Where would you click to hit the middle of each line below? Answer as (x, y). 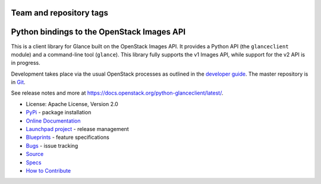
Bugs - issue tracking (52, 145)
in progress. (26, 63)
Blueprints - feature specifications (67, 138)
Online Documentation (53, 121)
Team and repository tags (59, 13)
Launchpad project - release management (77, 129)
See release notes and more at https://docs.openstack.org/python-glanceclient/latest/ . (117, 93)
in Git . (18, 82)
